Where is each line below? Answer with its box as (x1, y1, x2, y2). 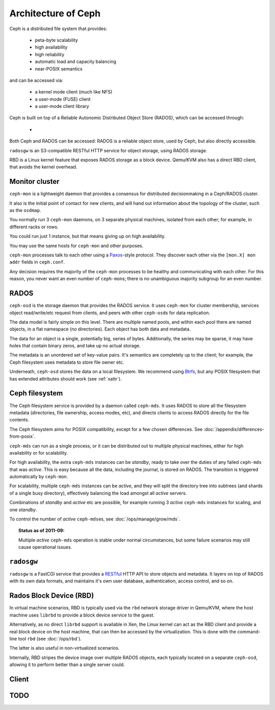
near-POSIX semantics (35, 65, 82, 72)
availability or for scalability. (9, 449, 68, 456)
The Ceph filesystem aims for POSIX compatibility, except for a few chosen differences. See (9, 426, 203, 432)
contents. (9, 417, 30, 423)
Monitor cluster (9, 177, 60, 186)
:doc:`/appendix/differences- (204, 426, 264, 432)
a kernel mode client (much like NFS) (35, 89, 113, 95)
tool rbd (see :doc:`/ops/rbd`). (18, 635, 81, 642)
